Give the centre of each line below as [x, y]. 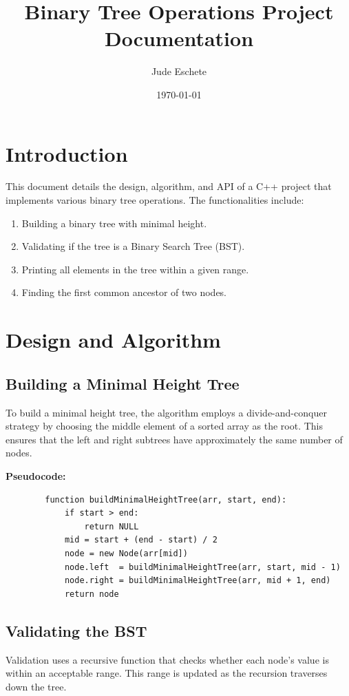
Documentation [179, 38]
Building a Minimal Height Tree [123, 383]
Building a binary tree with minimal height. [114, 223]
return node [92, 594]
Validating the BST [76, 630]
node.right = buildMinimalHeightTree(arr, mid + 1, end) [198, 581]
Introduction [67, 153]
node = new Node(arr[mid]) [126, 553]
